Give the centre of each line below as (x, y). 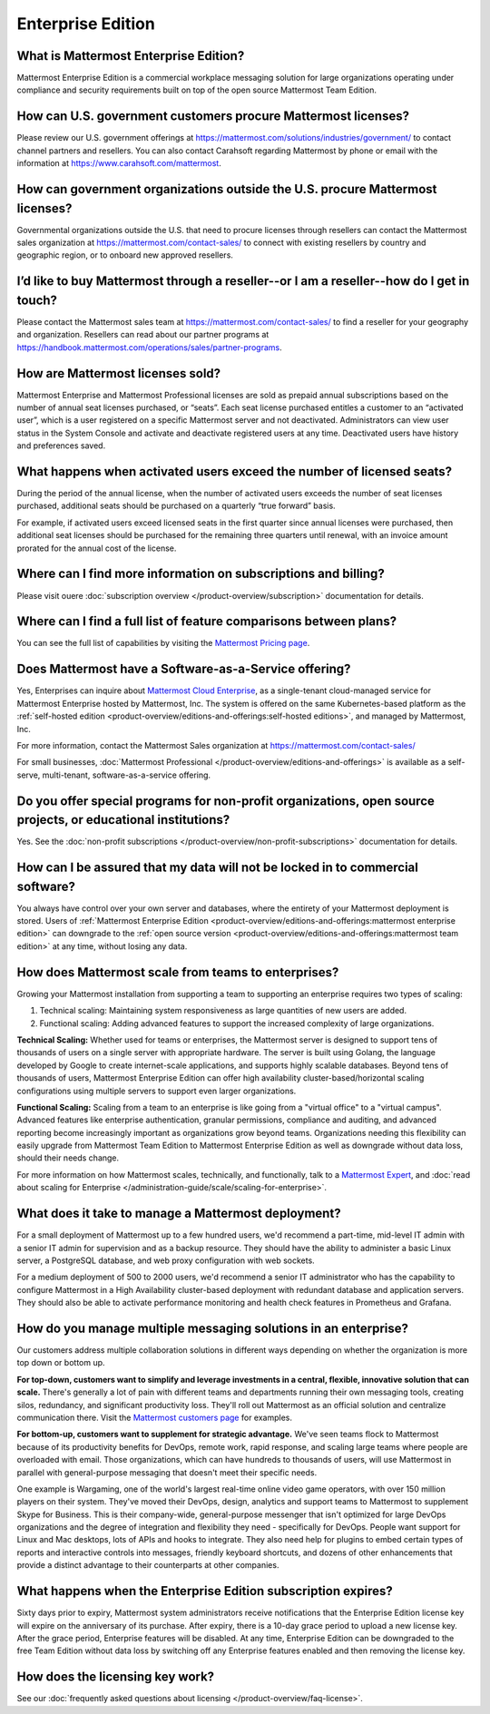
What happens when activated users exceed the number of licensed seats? (235, 471)
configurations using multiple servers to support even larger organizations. (157, 1091)
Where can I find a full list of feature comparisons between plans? (207, 622)
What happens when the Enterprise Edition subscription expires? (205, 1591)
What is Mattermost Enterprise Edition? (131, 56)
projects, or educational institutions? (123, 820)
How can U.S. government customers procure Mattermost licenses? (213, 117)
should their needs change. (68, 1158)
